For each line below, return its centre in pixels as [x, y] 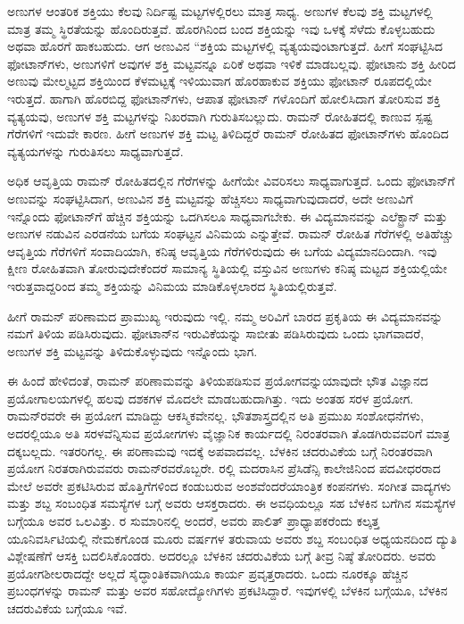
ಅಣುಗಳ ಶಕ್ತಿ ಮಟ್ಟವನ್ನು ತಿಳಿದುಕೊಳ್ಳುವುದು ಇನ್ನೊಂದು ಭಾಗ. [133, 350]
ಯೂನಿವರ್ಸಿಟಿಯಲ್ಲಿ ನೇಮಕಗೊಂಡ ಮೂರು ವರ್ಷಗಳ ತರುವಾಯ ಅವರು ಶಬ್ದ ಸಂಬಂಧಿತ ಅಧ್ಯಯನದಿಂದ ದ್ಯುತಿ [232, 538]
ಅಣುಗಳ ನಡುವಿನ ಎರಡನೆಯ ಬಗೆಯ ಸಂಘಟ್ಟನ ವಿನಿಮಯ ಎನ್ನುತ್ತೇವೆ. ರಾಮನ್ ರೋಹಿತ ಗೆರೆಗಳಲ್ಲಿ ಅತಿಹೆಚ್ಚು [231, 233]
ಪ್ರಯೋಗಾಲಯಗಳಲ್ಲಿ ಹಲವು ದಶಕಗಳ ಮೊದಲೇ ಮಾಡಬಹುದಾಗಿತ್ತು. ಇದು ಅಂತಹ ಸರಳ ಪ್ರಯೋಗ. [211, 398]
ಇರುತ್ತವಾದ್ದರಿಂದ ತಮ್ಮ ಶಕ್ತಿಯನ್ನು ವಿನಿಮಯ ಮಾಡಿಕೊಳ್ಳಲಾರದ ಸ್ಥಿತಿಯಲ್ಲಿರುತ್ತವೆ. [172, 285]
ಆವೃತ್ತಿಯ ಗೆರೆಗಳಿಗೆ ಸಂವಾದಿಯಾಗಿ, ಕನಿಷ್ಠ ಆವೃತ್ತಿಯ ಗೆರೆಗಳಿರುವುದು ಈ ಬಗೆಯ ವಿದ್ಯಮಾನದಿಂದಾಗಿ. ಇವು [222, 250]
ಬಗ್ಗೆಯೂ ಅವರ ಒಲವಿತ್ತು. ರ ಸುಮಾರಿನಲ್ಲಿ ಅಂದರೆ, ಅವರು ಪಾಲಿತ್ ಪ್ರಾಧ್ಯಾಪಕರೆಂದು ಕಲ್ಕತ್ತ [194, 521]
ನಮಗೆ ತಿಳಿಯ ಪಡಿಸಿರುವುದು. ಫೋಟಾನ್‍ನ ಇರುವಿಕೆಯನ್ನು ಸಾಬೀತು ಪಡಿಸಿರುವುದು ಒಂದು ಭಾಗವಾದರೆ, [215, 333]
